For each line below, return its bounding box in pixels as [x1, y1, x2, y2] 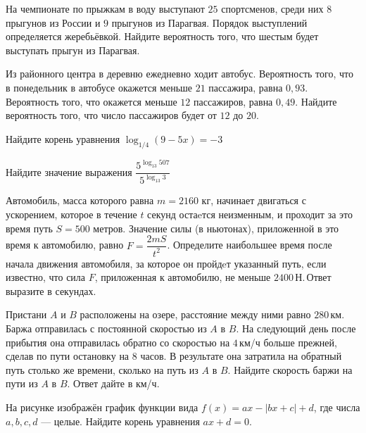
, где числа [313, 399, 360, 414]
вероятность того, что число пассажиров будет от [6, 108, 217, 123]
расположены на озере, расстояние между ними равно [80, 307, 311, 322]
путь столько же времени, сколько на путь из [6, 362, 198, 377]
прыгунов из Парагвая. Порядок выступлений [111, 15, 308, 30]
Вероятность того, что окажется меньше [6, 94, 177, 108]
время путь [6, 220, 53, 235]
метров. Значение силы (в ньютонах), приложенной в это [93, 220, 339, 235]
